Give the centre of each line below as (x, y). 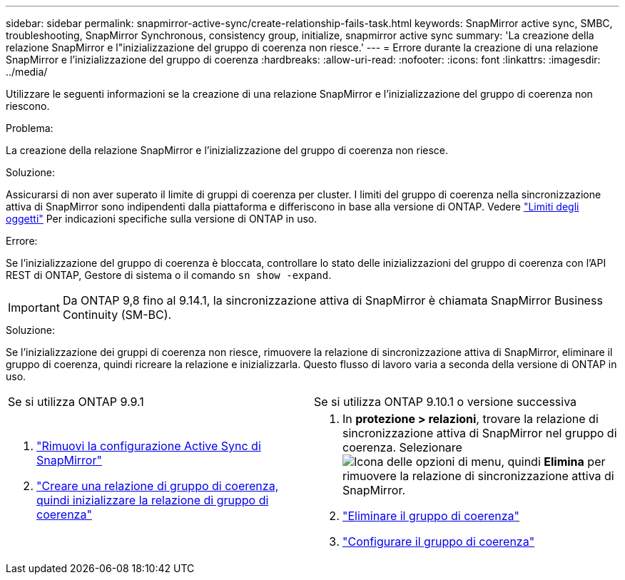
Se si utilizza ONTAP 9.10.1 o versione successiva (446, 402)
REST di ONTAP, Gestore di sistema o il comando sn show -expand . (169, 275)
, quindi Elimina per (553, 462)
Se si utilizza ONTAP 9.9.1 (76, 402)
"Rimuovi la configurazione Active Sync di (149, 446)
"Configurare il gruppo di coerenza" (439, 541)
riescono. (28, 106)
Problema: (30, 128)
